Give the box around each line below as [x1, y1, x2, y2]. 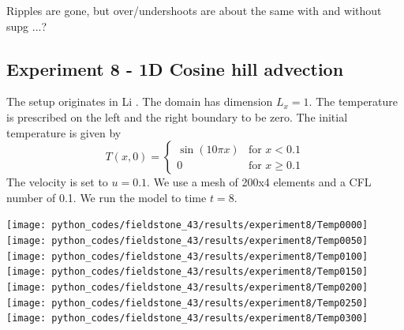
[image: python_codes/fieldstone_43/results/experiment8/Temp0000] [6, 219, 368, 231]
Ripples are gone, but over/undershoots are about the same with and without [6, 2, 382, 18]
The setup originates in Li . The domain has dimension [6, 93, 273, 110]
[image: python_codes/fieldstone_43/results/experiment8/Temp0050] [6, 235, 368, 247]
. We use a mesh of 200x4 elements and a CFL [147, 174, 372, 190]
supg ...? [6, 17, 47, 34]
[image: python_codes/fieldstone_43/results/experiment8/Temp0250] [6, 297, 368, 309]
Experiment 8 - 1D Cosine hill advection [6, 56, 344, 81]
